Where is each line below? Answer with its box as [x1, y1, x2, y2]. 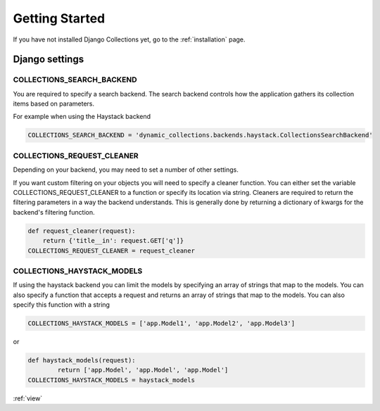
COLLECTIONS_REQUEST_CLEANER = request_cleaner [27, 246, 195, 255]
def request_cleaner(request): [27, 227, 137, 235]
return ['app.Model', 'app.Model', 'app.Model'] [57, 366, 229, 374]
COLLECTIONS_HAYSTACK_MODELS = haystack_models [27, 376, 195, 384]
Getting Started [13, 11, 106, 26]
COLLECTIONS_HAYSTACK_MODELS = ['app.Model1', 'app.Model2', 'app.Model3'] [27, 320, 296, 327]
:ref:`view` [13, 394, 43, 403]
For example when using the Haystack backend [13, 113, 151, 121]
